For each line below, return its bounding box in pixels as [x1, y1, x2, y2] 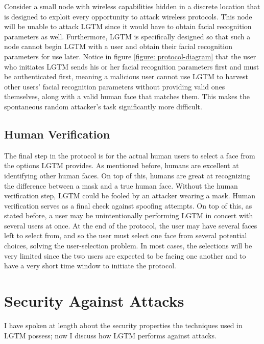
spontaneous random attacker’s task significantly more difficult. [4, 101, 202, 111]
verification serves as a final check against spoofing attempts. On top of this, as [4, 200, 252, 211]
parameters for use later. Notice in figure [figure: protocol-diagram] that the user [4, 51, 256, 61]
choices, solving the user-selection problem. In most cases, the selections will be [4, 240, 252, 251]
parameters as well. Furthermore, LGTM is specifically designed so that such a [4, 31, 251, 41]
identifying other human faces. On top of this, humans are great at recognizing [4, 170, 251, 180]
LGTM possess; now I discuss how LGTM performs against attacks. [4, 330, 217, 340]
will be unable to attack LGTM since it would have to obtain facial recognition [4, 21, 252, 32]
